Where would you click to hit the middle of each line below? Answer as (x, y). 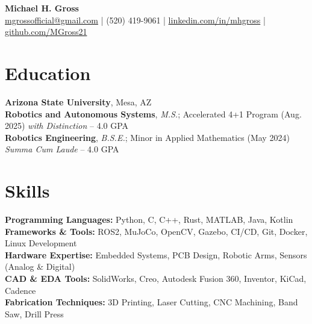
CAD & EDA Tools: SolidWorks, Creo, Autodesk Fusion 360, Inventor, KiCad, (156, 278)
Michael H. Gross (42, 8)
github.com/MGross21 (46, 32)
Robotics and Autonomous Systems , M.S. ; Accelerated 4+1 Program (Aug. (153, 114)
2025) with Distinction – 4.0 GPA (67, 126)
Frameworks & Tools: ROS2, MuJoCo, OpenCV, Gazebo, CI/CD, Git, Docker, (156, 231)
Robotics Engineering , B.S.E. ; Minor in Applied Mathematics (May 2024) (147, 137)
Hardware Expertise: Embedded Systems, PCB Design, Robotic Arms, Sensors (156, 254)
